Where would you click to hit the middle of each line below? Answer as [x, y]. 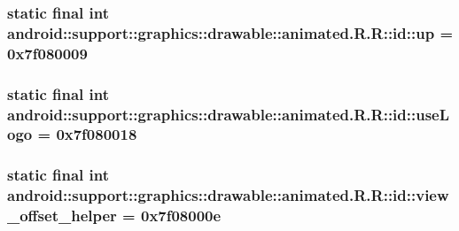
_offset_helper [62, 216]
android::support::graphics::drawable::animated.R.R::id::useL [229, 114]
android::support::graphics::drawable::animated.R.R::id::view [228, 195]
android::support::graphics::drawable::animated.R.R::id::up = [230, 32]
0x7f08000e [181, 216]
